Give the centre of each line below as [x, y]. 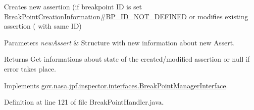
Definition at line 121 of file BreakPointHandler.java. [84, 102]
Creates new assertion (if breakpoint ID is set [73, 6]
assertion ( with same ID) [43, 26]
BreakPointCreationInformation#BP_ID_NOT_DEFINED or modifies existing [126, 16]
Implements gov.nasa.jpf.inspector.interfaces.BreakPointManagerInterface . [116, 85]
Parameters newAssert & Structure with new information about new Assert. [120, 42]
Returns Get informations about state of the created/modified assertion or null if [127, 59]
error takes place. [30, 68]
